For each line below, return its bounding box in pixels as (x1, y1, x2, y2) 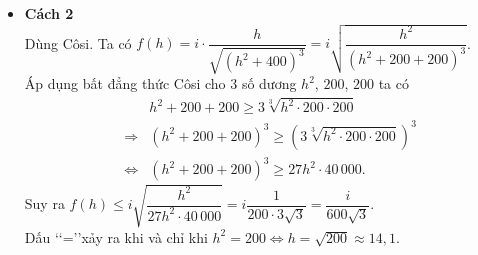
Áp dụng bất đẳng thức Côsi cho (24, 73, 226, 94)
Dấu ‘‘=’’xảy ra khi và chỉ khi (24, 226, 208, 247)
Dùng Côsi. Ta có (24, 32, 132, 53)
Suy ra (24, 193, 65, 214)
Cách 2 (24, 3, 74, 23)
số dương (241, 73, 297, 94)
